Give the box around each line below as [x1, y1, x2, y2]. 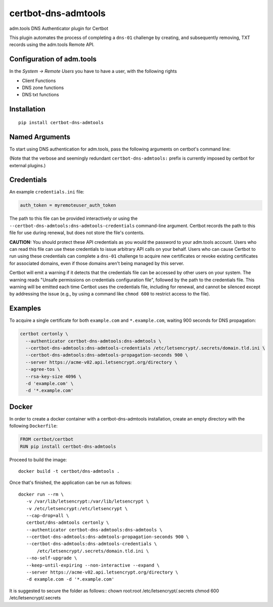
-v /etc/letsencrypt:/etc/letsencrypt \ [26, 506, 128, 511]
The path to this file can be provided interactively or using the [9, 215, 138, 221]
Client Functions [22, 78, 56, 84]
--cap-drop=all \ [26, 512, 69, 518]
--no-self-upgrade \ [26, 555, 77, 561]
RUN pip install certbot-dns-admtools [20, 443, 116, 449]
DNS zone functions [22, 85, 64, 91]
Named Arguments [9, 132, 71, 141]
